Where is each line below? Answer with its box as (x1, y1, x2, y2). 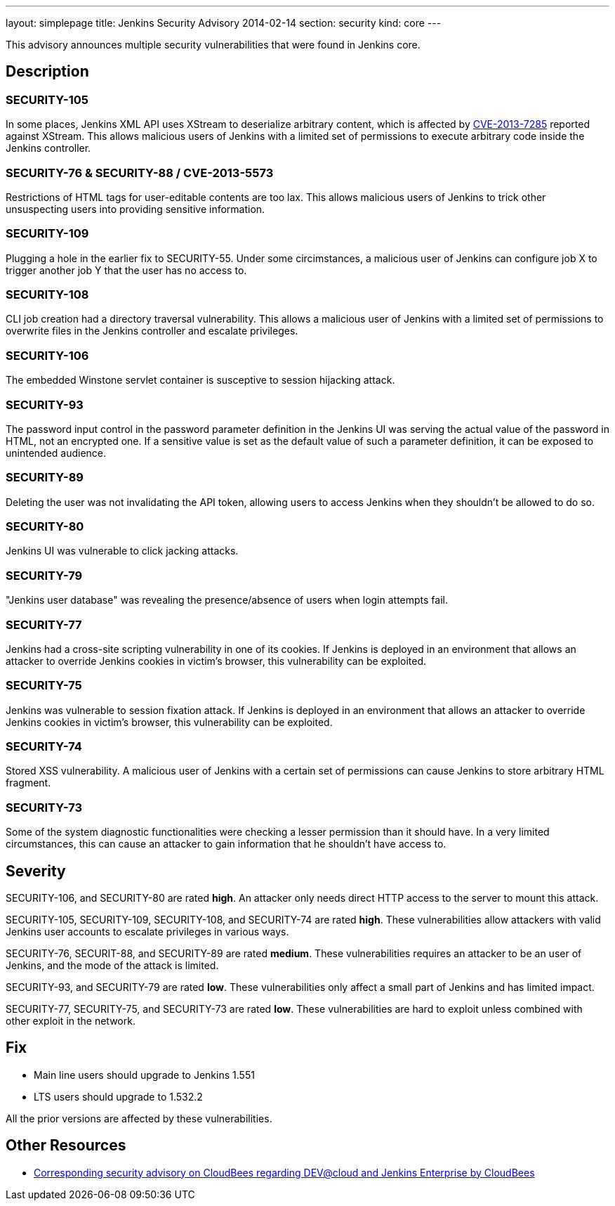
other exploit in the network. (6, 1015, 135, 1027)
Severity (6, 862, 66, 880)
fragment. (6, 777, 51, 789)
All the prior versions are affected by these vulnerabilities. (6, 1112, 272, 1124)
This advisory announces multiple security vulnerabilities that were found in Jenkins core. (6, 39, 421, 51)
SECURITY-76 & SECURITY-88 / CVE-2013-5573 (6, 165, 274, 180)
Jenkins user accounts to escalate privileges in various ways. (6, 926, 289, 938)
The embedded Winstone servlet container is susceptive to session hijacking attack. (6, 374, 395, 387)
